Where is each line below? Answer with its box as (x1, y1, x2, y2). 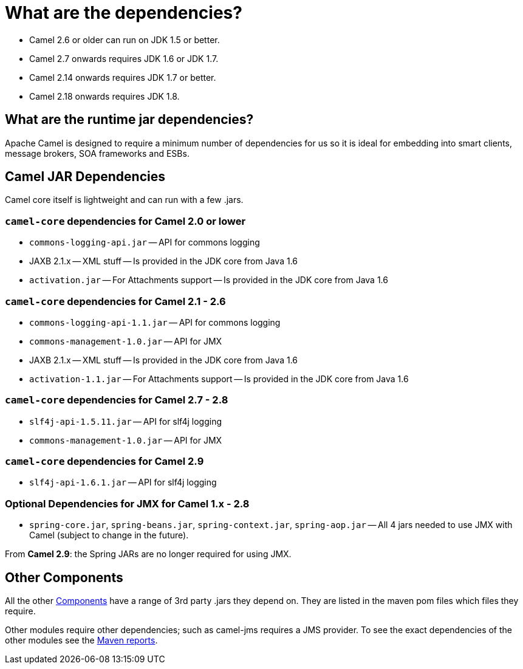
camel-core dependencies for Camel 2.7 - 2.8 (5, 394, 228, 407)
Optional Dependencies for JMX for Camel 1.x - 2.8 (5, 497, 250, 510)
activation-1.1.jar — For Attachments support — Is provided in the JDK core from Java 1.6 (29, 373, 409, 384)
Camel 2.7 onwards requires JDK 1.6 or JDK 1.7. (29, 53, 219, 64)
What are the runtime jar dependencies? (5, 112, 254, 128)
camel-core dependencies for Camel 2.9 (5, 455, 204, 468)
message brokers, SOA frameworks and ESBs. (5, 148, 190, 159)
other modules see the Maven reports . (5, 635, 158, 646)
